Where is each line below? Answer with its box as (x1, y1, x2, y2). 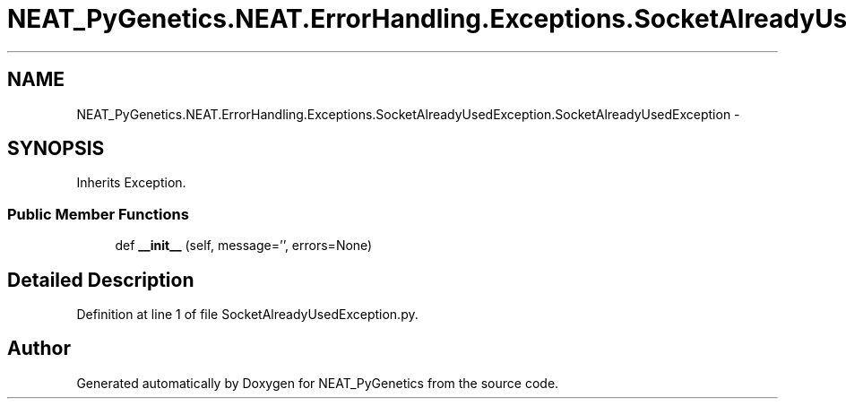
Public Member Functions (7, 204, 189, 223)
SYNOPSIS (7, 137, 105, 160)
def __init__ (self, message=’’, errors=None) (115, 238, 373, 254)
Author (7, 337, 71, 360)
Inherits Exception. (76, 175, 186, 191)
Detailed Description (7, 268, 194, 291)
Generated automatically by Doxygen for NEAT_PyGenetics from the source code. (76, 375, 559, 391)
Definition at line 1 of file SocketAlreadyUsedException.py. (76, 307, 419, 323)
